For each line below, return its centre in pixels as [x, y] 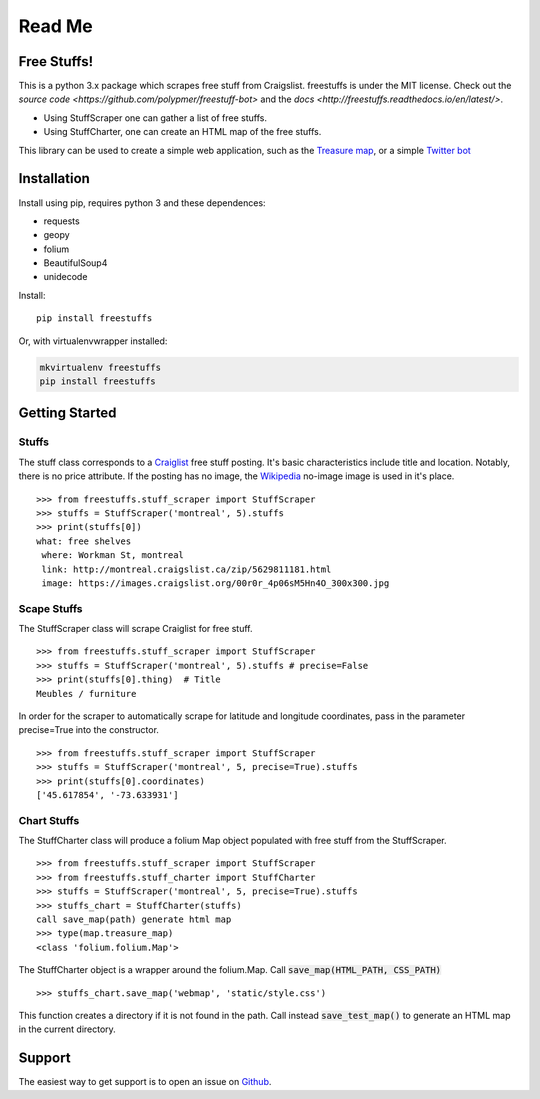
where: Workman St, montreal [113, 555]
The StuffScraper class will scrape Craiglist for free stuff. [136, 629]
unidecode [65, 277]
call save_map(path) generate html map [134, 919]
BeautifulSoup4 [75, 263]
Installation [54, 178]
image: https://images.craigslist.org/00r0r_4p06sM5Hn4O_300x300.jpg [215, 583]
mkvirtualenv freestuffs [100, 367]
